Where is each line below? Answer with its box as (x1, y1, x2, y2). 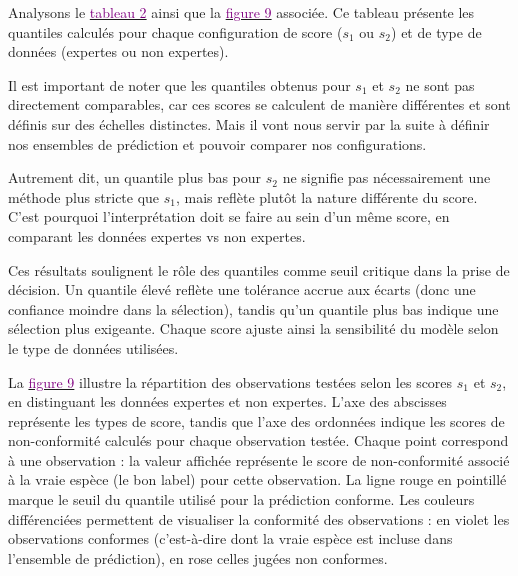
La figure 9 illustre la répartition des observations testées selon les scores (8, 371, 453, 392)
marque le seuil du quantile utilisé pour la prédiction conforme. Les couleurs (8, 489, 475, 510)
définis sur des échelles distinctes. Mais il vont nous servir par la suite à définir (8, 113, 490, 134)
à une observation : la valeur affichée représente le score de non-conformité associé (8, 449, 510, 470)
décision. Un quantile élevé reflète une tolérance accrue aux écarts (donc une (8, 279, 476, 300)
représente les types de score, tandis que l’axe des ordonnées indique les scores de (8, 410, 505, 431)
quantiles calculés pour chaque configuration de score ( (8, 21, 343, 42)
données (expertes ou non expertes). (8, 41, 229, 62)
